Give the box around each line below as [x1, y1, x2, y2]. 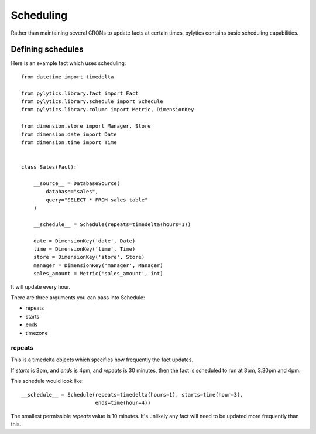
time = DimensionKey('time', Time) [33, 246, 136, 252]
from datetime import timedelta [21, 73, 114, 80]
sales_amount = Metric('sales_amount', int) [33, 270, 163, 277]
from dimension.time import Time [21, 139, 117, 146]
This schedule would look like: [11, 378, 84, 385]
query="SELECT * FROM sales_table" [46, 196, 148, 203]
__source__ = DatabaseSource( [33, 180, 120, 187]
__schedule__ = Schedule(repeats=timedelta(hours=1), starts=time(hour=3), [21, 391, 243, 398]
